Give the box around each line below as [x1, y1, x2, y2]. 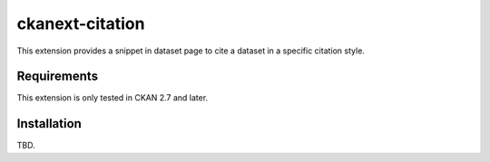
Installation [16, 116, 82, 131]
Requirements [16, 69, 99, 84]
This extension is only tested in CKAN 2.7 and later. [16, 92, 209, 103]
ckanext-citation [16, 14, 145, 33]
